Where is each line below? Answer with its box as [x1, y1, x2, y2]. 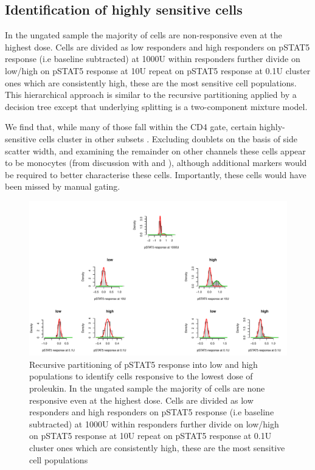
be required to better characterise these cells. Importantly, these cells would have [5, 168, 306, 181]
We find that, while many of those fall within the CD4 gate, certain [5, 120, 257, 133]
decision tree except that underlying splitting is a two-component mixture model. [5, 100, 308, 112]
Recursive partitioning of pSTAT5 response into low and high [29, 358, 258, 370]
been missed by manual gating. [5, 180, 120, 193]
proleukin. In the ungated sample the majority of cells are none [29, 381, 265, 394]
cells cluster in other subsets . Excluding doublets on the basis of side [39, 132, 297, 145]
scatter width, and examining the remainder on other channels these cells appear [5, 144, 306, 157]
